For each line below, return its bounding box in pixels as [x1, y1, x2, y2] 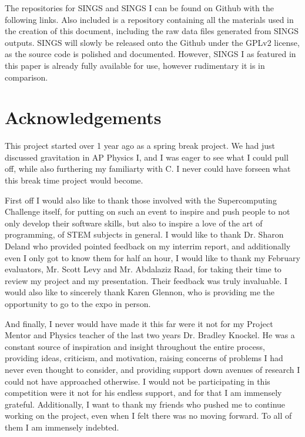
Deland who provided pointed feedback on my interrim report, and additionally [5, 240, 291, 252]
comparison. [5, 71, 48, 83]
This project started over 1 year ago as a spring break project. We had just [5, 139, 275, 152]
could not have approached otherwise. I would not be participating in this [5, 375, 270, 387]
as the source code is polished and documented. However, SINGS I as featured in [5, 48, 296, 60]
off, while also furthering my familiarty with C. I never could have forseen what [5, 162, 291, 175]
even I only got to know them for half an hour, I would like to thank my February [5, 251, 300, 263]
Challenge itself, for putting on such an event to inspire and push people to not [5, 205, 290, 218]
